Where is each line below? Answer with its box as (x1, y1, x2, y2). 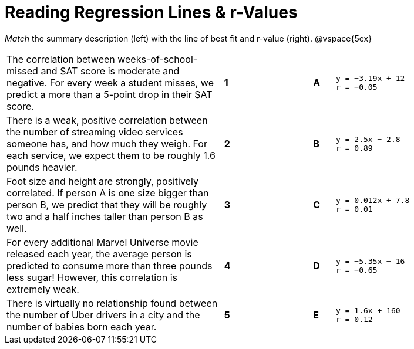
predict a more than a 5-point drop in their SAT (6, 88, 213, 100)
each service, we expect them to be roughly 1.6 (6, 149, 216, 161)
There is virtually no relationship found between (6, 297, 218, 309)
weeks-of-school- (117, 53, 198, 65)
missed (6, 65, 38, 77)
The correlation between (6, 53, 115, 65)
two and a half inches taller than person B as (6, 210, 203, 222)
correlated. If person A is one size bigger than (6, 187, 209, 199)
